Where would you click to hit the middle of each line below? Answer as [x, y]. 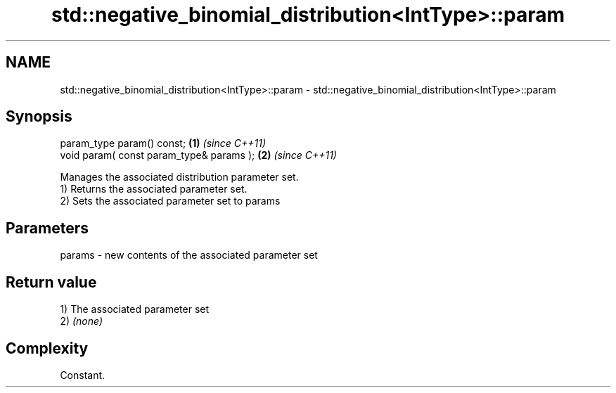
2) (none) [82, 321]
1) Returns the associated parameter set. [154, 189]
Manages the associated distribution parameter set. [179, 177]
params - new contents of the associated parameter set [189, 255]
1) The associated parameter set [135, 309]
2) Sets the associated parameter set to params [170, 201]
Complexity [47, 348]
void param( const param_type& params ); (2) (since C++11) [198, 155]
